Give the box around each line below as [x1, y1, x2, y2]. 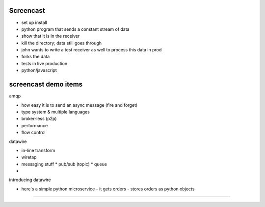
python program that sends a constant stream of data [21, 26, 130, 32]
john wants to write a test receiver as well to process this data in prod [21, 47, 162, 53]
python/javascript [21, 68, 57, 73]
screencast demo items [9, 80, 83, 89]
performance [21, 122, 48, 128]
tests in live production [21, 60, 68, 66]
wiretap [21, 154, 37, 160]
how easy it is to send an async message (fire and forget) [21, 102, 138, 108]
